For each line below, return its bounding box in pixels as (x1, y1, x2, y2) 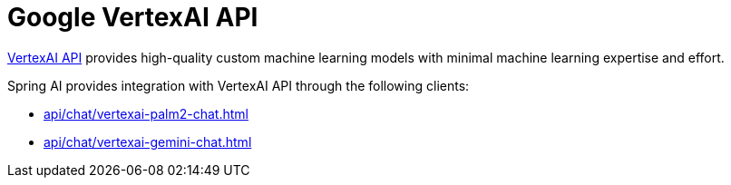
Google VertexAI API (7, 2, 258, 33)
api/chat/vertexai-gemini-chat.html (44, 133, 252, 150)
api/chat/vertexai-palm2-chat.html (44, 105, 249, 122)
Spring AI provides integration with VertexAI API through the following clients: (7, 77, 470, 93)
